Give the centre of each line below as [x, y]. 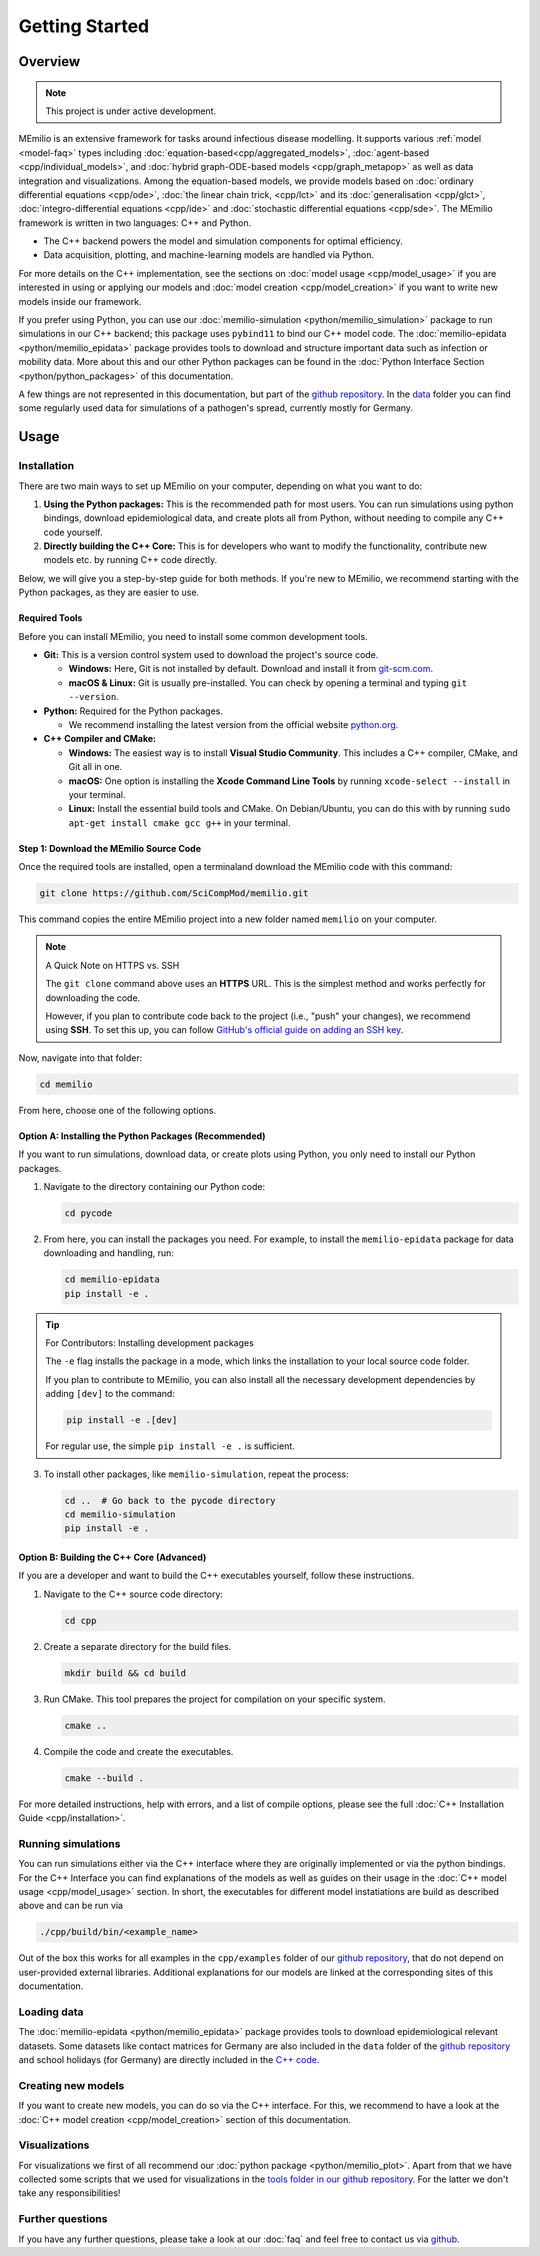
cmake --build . [104, 1778]
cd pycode [88, 1213]
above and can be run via [71, 1906]
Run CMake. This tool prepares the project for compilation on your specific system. [214, 1699]
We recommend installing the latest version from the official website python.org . [233, 724]
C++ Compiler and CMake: [100, 739]
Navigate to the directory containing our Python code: [154, 1186]
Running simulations [69, 1843]
